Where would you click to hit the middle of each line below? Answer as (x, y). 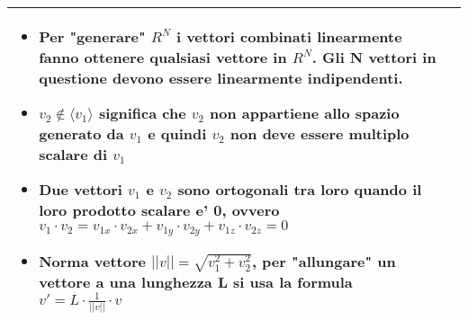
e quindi (177, 133)
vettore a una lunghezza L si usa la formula (196, 282)
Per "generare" (92, 36)
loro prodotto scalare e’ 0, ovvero (159, 210)
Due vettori (81, 189)
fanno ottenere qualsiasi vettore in (163, 57)
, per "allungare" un (324, 261)
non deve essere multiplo (319, 133)
